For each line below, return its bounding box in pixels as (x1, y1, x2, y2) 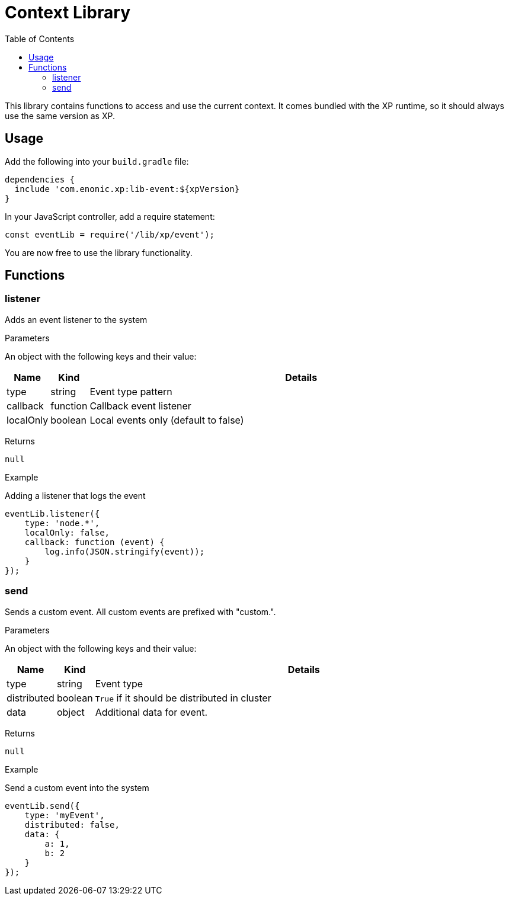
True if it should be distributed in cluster (95, 691, 271, 704)
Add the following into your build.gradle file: (5, 156, 189, 166)
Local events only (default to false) (89, 414, 244, 426)
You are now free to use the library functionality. (5, 247, 193, 258)
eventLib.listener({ (5, 508, 100, 518)
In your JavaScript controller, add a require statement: (5, 211, 215, 222)
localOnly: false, (24, 527, 110, 537)
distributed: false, (24, 819, 120, 829)
